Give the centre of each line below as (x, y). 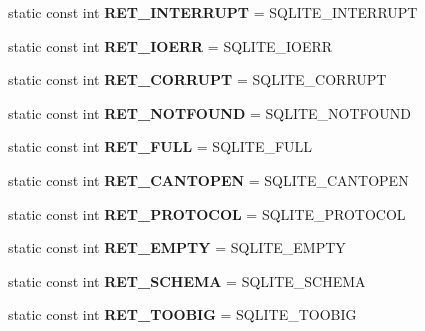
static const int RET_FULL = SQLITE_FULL (160, 146)
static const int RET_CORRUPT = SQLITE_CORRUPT (197, 79)
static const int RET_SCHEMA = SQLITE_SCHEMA (187, 280)
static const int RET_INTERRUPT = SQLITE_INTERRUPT (213, 12)
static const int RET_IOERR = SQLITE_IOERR (170, 45)
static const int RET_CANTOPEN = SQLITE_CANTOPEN (208, 179)
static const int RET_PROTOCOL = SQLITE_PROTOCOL (207, 213)
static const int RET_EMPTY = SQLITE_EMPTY (177, 247)
